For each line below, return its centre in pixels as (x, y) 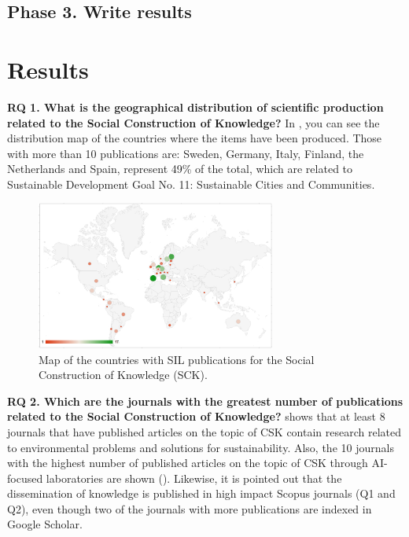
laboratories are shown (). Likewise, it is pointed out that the (194, 478)
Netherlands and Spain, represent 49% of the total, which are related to (180, 169)
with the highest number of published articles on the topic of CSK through (188, 463)
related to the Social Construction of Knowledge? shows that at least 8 (196, 416)
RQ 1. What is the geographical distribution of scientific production (195, 107)
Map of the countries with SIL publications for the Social (177, 359)
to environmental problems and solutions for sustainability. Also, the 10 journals (201, 447)
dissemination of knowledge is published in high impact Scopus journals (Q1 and (201, 493)
